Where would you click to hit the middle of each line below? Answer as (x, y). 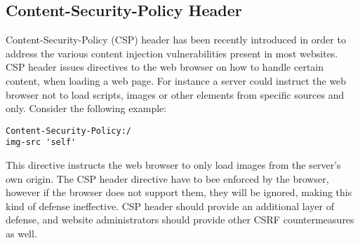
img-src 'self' (41, 143)
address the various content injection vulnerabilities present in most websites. (172, 53)
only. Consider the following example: (86, 108)
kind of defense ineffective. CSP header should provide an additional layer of (170, 206)
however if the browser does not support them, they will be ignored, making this (179, 192)
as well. (21, 234)
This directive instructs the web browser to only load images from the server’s (173, 165)
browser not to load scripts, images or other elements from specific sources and (175, 94)
